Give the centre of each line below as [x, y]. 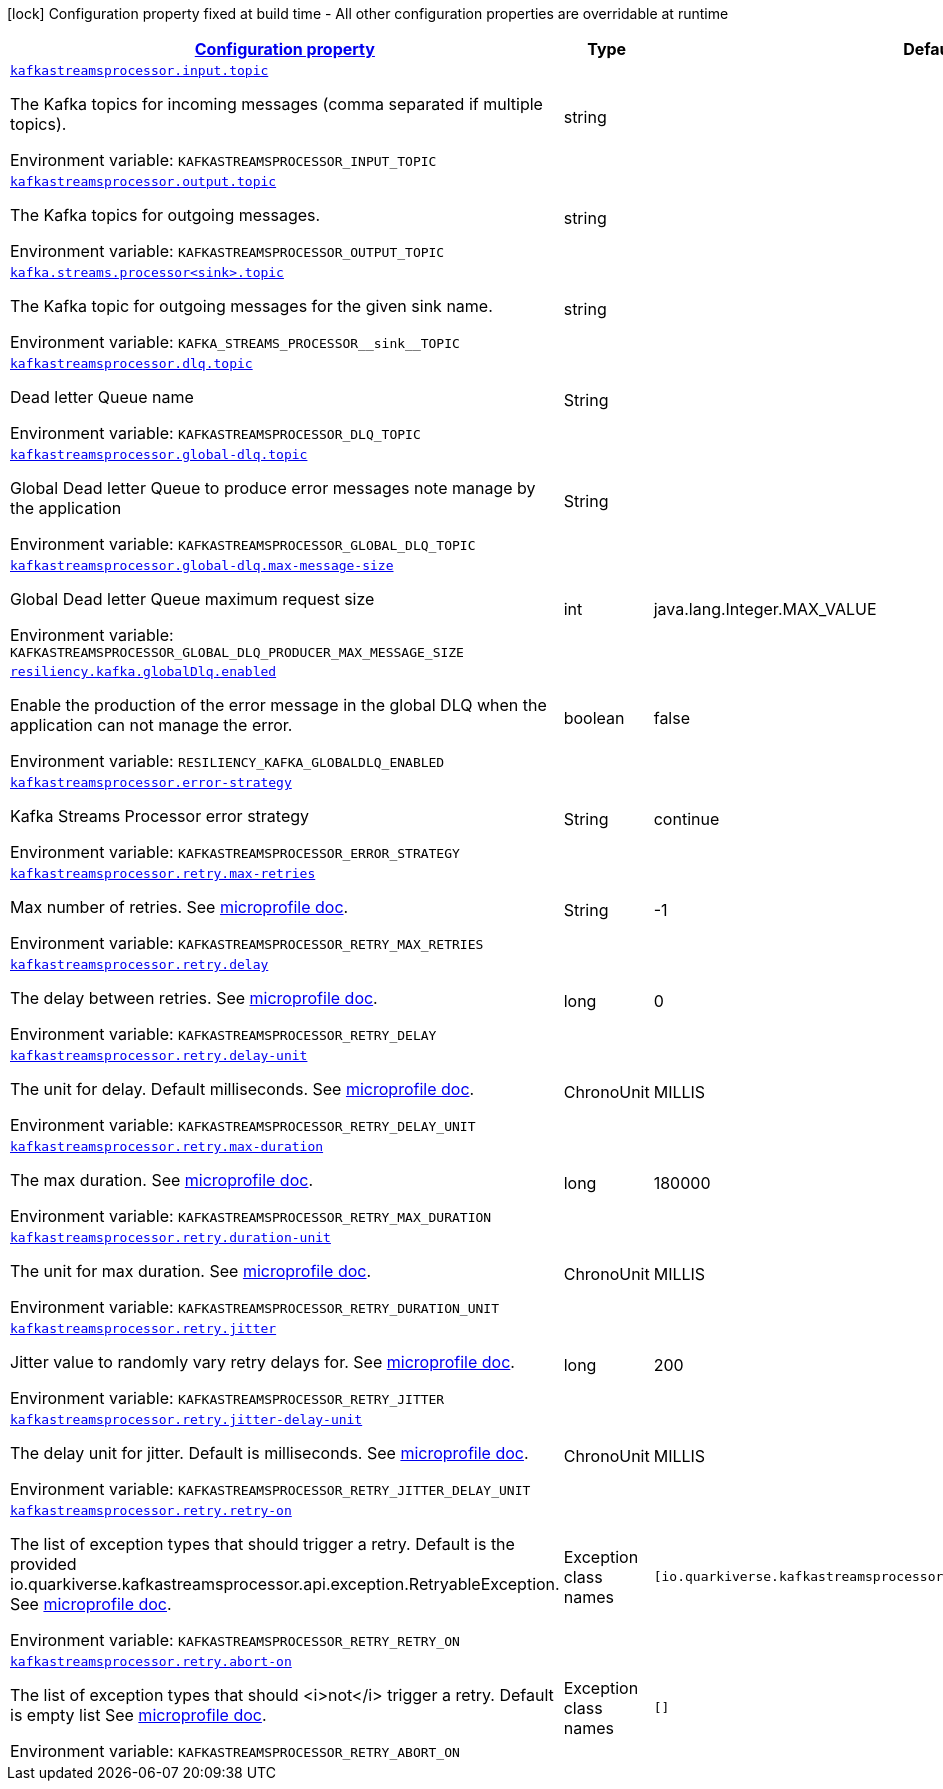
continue [686, 818]
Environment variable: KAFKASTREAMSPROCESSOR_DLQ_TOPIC [215, 433]
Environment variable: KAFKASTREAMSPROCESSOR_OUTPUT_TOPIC [227, 251]
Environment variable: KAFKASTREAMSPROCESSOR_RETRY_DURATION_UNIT [254, 1307]
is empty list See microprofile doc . [138, 1715]
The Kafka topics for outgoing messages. [165, 215]
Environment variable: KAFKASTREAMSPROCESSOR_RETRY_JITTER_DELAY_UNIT [270, 1489]
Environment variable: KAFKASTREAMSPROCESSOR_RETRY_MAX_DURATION [251, 1216]
